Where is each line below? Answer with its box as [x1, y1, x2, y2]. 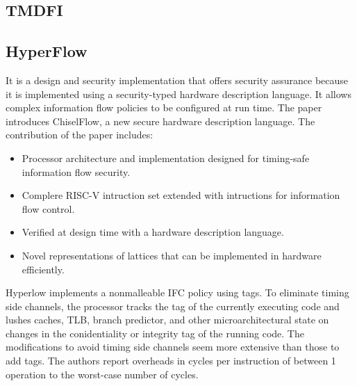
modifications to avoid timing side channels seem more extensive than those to [6, 339, 340, 354]
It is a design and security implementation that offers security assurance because [6, 72, 349, 87]
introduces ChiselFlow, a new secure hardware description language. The [6, 113, 315, 128]
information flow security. [22, 164, 131, 179]
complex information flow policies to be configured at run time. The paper [6, 100, 322, 115]
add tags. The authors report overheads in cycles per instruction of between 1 [6, 353, 336, 368]
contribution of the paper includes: [6, 127, 153, 142]
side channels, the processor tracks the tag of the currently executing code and [6, 298, 340, 313]
